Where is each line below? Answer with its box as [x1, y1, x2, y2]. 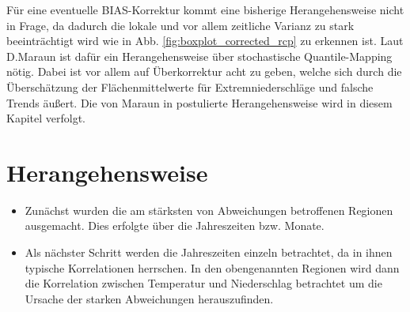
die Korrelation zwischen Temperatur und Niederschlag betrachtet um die [25, 275, 382, 291]
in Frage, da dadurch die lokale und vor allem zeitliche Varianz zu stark [6, 17, 355, 33]
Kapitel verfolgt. [6, 110, 86, 126]
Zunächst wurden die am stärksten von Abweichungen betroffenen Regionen [25, 201, 393, 218]
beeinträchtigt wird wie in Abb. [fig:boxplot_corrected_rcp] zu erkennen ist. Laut [6, 32, 404, 49]
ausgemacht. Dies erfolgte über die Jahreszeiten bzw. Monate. [25, 217, 325, 234]
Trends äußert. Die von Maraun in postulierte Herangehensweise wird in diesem [6, 94, 393, 111]
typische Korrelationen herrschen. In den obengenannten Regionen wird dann [25, 259, 400, 276]
